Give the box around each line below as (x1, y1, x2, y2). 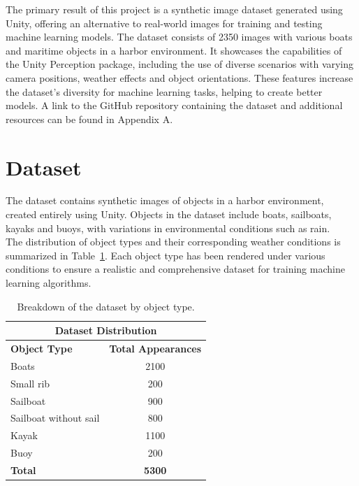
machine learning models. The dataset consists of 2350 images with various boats (6, 29, 353, 44)
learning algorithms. (6, 276, 91, 290)
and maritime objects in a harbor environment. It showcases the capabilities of (6, 43, 342, 57)
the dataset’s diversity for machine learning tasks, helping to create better (6, 84, 323, 99)
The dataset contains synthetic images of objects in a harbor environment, (6, 193, 324, 208)
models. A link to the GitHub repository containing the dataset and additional (6, 98, 343, 113)
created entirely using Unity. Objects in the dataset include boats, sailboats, (6, 207, 332, 222)
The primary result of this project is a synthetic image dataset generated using (6, 2, 343, 16)
